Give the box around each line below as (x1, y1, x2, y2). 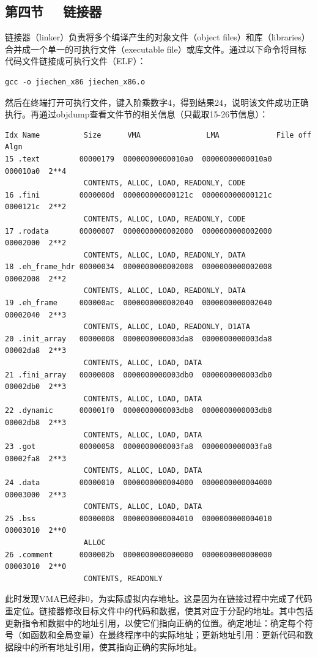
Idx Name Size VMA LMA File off (5, 130, 312, 139)
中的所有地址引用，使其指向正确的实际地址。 (21, 640, 202, 653)
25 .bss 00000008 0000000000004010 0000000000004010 (5, 514, 272, 523)
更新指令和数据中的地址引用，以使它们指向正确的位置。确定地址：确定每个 (5, 616, 305, 629)
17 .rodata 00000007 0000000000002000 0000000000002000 (5, 226, 272, 236)
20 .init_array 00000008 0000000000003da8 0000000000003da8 (5, 334, 272, 343)
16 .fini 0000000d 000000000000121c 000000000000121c (5, 190, 272, 199)
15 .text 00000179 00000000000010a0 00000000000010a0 (5, 154, 272, 163)
